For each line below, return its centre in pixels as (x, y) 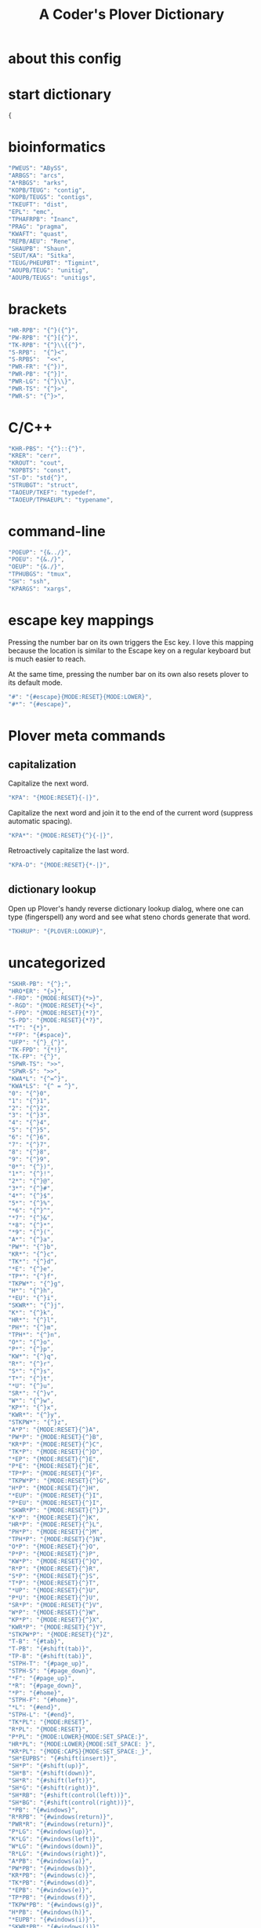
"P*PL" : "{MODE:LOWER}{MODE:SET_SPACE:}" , (78, 1737)
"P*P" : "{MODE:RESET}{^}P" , (54, 1554)
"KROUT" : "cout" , (36, 463)
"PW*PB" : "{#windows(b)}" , (52, 1868)
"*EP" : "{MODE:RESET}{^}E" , (54, 1459)
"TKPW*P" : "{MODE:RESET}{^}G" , (59, 1481)
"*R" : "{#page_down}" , (45, 1685)
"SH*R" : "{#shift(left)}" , (52, 1781)
